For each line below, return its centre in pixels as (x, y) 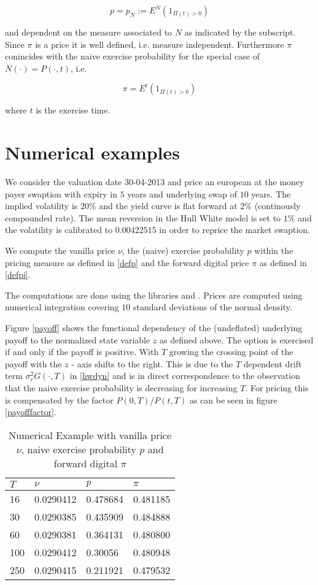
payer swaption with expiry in (61, 193)
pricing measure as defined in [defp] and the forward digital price (127, 262)
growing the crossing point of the (231, 352)
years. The (271, 193)
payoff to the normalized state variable (78, 339)
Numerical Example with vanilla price (90, 435)
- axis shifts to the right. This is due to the (152, 363)
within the (274, 250)
